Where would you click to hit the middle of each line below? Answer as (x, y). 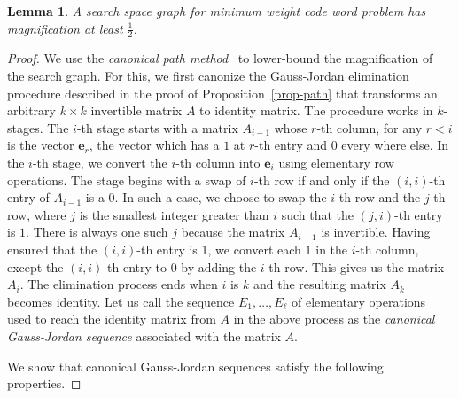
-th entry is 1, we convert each (219, 249)
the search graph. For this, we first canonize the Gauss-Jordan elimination (208, 76)
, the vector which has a (154, 145)
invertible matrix (136, 110)
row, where (37, 214)
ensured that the (52, 249)
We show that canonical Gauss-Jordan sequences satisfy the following (195, 366)
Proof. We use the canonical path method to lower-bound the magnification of (220, 58)
